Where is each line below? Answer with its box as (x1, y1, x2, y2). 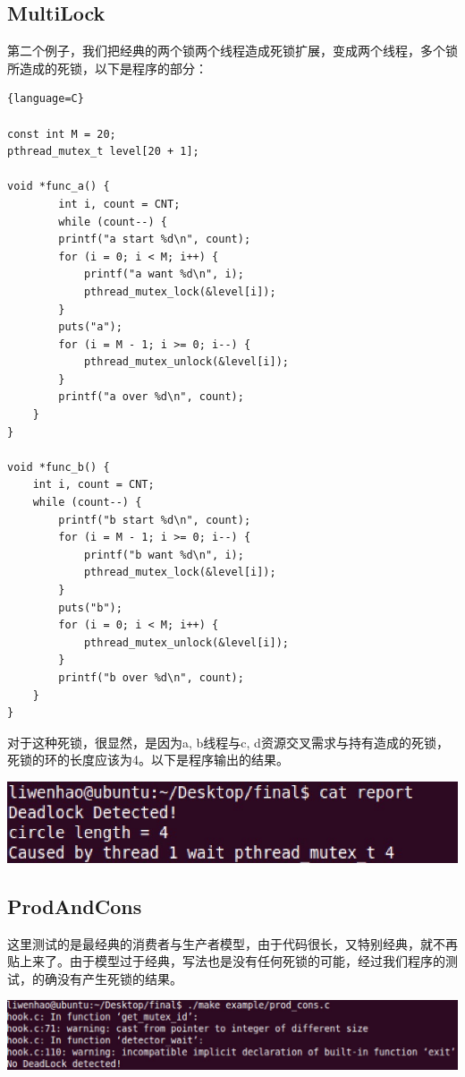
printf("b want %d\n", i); (83, 548, 244, 561)
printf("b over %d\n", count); (58, 671, 244, 684)
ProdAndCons (7, 892, 142, 919)
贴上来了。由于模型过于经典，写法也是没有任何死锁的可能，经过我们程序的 (7, 952, 445, 970)
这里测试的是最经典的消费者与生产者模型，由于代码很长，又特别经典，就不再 (7, 934, 458, 953)
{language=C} (7, 92, 84, 106)
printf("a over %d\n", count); (58, 390, 244, 404)
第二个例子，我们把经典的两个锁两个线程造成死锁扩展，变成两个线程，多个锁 (7, 41, 458, 60)
